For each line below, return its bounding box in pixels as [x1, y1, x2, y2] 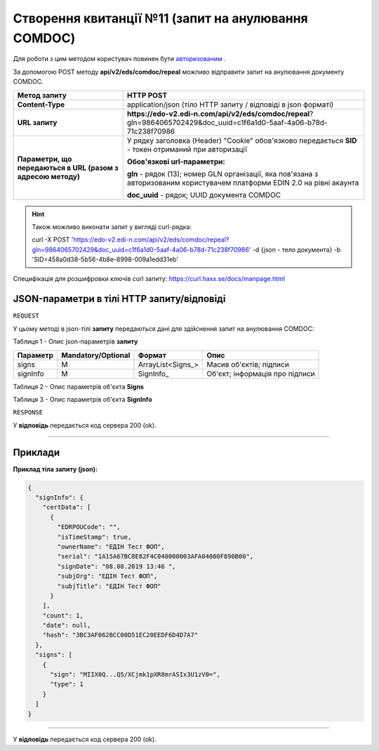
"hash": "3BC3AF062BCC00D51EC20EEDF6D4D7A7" [42, 631, 199, 639]
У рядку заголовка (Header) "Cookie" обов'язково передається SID [126, 136, 357, 145]
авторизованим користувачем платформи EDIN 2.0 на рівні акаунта [126, 178, 359, 188]
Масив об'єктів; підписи [206, 359, 289, 369]
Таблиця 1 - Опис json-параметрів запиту [13, 337, 138, 346]
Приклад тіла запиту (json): [13, 464, 98, 474]
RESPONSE [13, 408, 44, 417]
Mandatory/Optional [60, 350, 131, 360]
